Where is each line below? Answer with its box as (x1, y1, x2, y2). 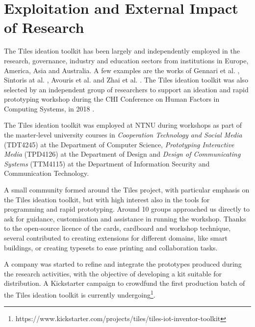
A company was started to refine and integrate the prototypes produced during (4, 259, 242, 269)
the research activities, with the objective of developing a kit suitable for (4, 268, 222, 278)
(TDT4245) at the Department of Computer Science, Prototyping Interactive (4, 139, 234, 149)
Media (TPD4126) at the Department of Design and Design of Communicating (4, 149, 241, 159)
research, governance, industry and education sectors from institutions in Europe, (4, 55, 249, 65)
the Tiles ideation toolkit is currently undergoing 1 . (4, 288, 155, 300)
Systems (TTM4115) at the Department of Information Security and (4, 158, 210, 168)
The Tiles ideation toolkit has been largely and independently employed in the (4, 46, 240, 56)
